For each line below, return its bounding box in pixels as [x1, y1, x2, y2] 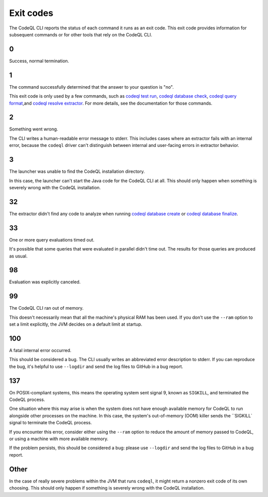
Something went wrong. [9, 126, 58, 132]
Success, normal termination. [9, 58, 69, 64]
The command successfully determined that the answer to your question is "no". [9, 84, 174, 90]
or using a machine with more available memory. [9, 436, 109, 442]
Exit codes [9, 7, 54, 18]
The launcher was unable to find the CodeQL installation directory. [9, 168, 145, 174]
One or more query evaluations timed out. [9, 237, 95, 243]
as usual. [9, 253, 28, 259]
